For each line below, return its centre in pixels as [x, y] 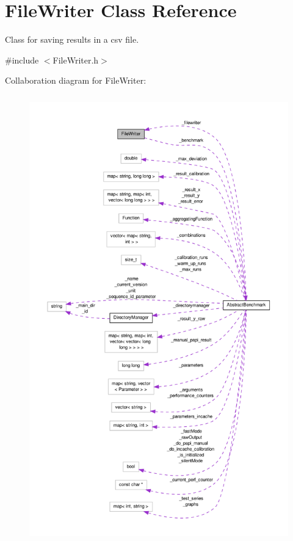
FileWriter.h [76, 60]
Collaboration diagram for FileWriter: [76, 80]
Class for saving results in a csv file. [72, 39]
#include [22, 60]
